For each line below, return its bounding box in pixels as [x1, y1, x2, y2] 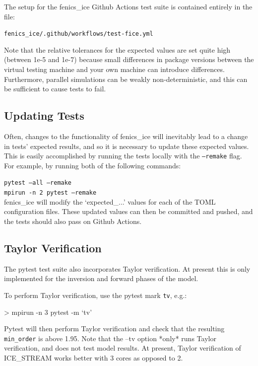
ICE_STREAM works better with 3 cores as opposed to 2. [4, 353, 183, 363]
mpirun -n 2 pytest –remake [4, 189, 97, 197]
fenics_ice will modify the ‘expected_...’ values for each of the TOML [4, 196, 216, 207]
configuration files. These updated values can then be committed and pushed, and [4, 206, 253, 217]
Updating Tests [4, 108, 84, 123]
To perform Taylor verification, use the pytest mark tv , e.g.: [4, 290, 187, 300]
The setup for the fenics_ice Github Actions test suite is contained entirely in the [4, 1, 253, 11]
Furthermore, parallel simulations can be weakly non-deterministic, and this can [4, 73, 248, 84]
